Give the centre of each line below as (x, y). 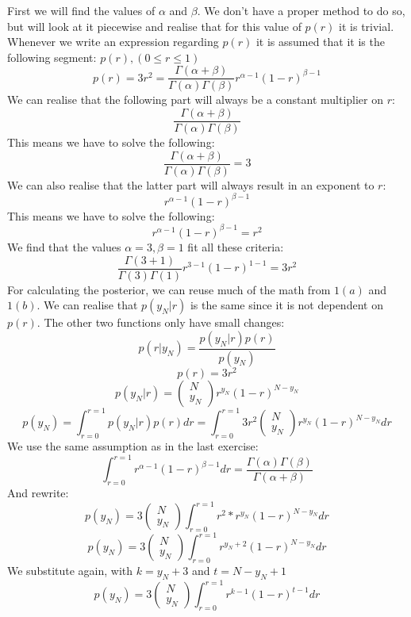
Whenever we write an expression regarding (113, 42)
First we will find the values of (81, 10)
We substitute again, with (70, 571)
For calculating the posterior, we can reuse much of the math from (169, 289)
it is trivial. (367, 26)
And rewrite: (38, 492)
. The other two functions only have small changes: (161, 322)
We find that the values (64, 246)
